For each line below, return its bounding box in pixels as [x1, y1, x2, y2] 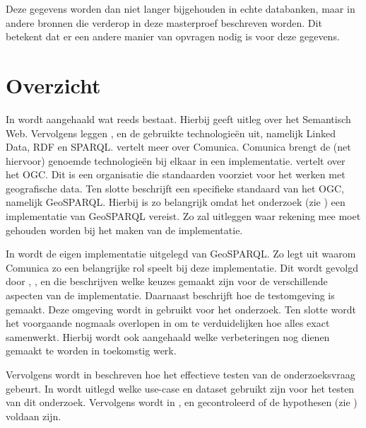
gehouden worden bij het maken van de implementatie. [6, 222, 243, 237]
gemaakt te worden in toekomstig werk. [6, 343, 177, 358]
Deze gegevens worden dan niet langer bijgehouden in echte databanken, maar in [6, 1, 355, 16]
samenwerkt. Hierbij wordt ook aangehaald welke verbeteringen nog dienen [6, 329, 330, 344]
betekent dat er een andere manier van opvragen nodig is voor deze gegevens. [6, 29, 340, 44]
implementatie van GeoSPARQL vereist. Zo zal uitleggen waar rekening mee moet [6, 209, 361, 224]
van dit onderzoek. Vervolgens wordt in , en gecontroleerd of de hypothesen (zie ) [6, 395, 358, 410]
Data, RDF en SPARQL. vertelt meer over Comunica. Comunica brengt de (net [6, 139, 351, 154]
